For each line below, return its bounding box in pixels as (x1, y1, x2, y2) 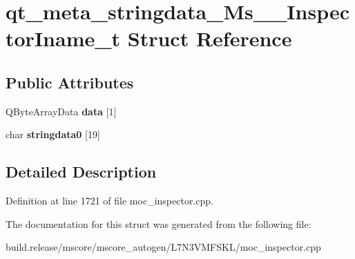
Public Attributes (6, 71, 134, 93)
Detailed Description (6, 161, 157, 182)
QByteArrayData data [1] (6, 104, 117, 118)
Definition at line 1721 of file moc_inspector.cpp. (6, 193, 213, 208)
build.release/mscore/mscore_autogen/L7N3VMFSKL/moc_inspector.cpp (6, 240, 321, 254)
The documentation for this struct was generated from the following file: (6, 216, 311, 231)
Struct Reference (127, 24, 292, 52)
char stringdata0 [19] (6, 127, 100, 142)
